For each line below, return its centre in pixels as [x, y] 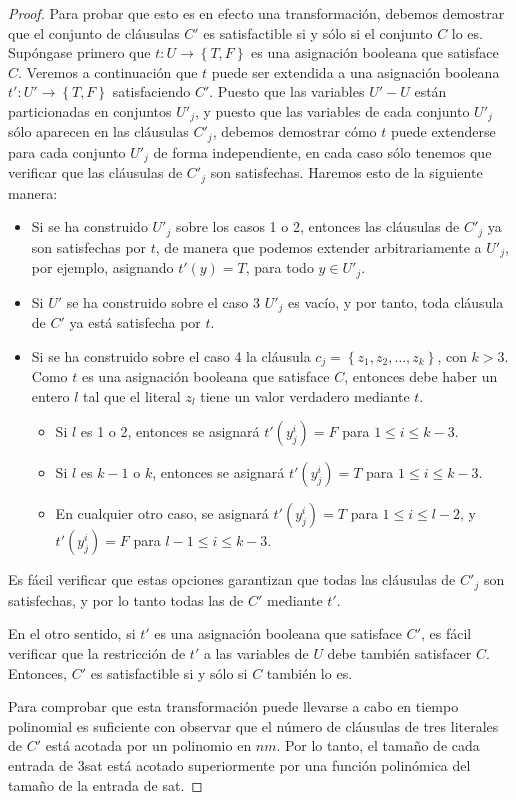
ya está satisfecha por [135, 322]
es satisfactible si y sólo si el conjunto [318, 32]
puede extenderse [443, 131]
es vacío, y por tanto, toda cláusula [396, 301]
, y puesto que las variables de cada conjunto [332, 110]
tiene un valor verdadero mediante [305, 395]
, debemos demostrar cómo [294, 131]
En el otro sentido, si [72, 633]
